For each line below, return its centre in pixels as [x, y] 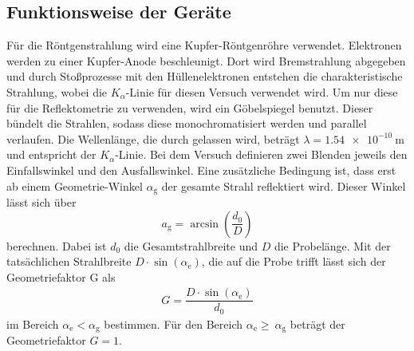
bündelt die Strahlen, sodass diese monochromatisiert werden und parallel [187, 123]
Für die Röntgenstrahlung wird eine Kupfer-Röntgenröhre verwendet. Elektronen [204, 45]
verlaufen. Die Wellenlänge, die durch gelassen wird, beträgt [153, 138]
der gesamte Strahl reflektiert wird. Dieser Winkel [284, 185]
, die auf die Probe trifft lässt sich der [294, 261]
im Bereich [33, 323]
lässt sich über [41, 202]
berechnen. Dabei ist [57, 245]
